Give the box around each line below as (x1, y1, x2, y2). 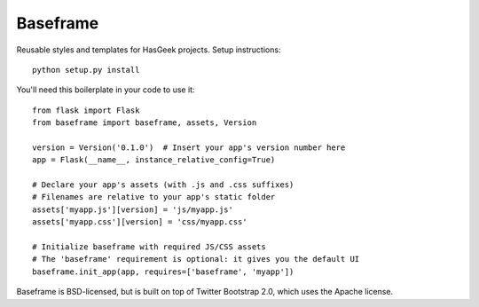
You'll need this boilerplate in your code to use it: (16, 84, 195, 95)
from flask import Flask (32, 105, 140, 115)
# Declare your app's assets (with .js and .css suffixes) (32, 180, 294, 190)
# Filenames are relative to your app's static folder (32, 192, 276, 202)
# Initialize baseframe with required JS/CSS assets (32, 242, 266, 252)
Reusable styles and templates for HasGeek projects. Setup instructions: (16, 44, 281, 55)
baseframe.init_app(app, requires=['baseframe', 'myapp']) (32, 266, 294, 277)
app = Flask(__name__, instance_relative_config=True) (32, 155, 276, 165)
